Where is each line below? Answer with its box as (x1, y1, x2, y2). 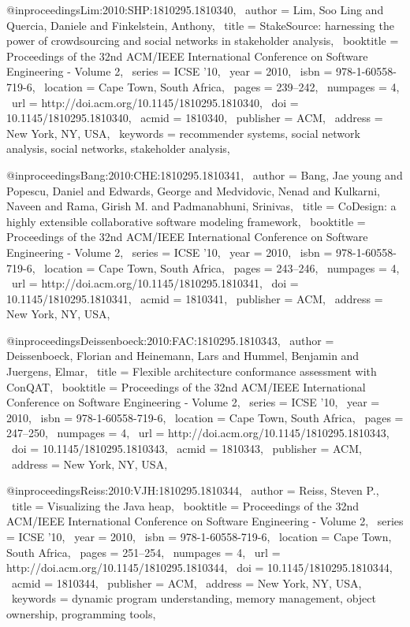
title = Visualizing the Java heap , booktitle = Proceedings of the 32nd (11, 497, 360, 514)
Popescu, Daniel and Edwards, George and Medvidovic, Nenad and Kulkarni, (6, 182, 380, 198)
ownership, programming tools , (6, 605, 156, 621)
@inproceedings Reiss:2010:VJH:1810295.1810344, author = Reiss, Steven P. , (6, 482, 379, 499)
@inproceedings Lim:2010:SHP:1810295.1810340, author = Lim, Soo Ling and (6, 2, 384, 17)
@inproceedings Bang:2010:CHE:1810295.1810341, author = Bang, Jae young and (6, 166, 403, 183)
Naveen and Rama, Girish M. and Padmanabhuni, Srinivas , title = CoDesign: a (6, 198, 397, 214)
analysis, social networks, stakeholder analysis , (6, 140, 230, 157)
